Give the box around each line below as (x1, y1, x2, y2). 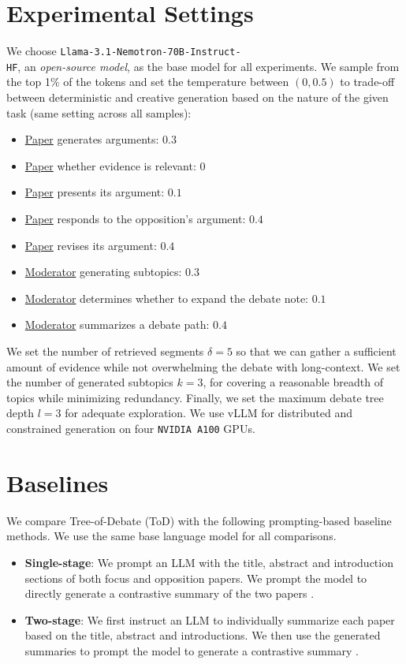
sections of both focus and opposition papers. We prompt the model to (24, 569, 367, 586)
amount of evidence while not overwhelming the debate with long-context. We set (6, 358, 400, 375)
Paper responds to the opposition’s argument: (24, 211, 246, 226)
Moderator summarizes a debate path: (24, 316, 210, 333)
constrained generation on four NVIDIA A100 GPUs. (6, 420, 255, 436)
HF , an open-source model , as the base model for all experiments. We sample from (6, 58, 400, 74)
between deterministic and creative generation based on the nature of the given (6, 89, 389, 106)
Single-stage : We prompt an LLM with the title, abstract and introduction (24, 554, 393, 570)
